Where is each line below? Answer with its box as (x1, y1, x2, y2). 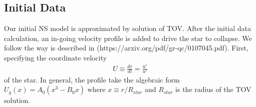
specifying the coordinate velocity (4, 52, 107, 62)
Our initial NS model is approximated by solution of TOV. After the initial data (4, 23, 251, 33)
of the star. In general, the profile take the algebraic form (4, 74, 180, 84)
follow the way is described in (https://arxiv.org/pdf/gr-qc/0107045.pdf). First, (4, 42, 248, 53)
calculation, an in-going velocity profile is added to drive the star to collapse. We (4, 32, 252, 43)
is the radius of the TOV (175, 84, 251, 94)
